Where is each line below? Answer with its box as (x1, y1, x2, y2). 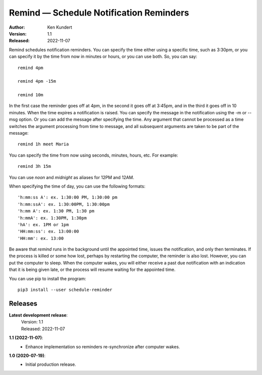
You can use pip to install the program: (9, 275, 86, 282)
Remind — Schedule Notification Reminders (9, 7, 189, 18)
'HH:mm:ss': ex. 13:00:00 (17, 229, 80, 234)
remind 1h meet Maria (17, 142, 69, 147)
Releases (9, 299, 37, 307)
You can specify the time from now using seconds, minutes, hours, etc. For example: (9, 152, 179, 158)
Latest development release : (9, 312, 68, 318)
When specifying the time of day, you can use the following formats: (9, 183, 146, 189)
